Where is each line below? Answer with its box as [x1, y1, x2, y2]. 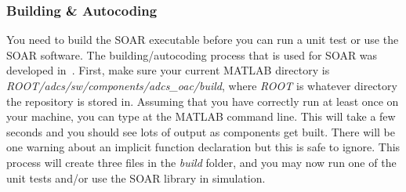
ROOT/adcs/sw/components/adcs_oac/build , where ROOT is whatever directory [6, 78, 397, 93]
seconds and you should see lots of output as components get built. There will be [6, 123, 396, 139]
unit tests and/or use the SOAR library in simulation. [6, 169, 266, 186]
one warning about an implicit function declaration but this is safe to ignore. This [6, 139, 401, 155]
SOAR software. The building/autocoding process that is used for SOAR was [6, 46, 378, 63]
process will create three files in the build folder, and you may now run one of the [6, 154, 397, 170]
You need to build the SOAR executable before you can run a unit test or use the [6, 31, 399, 48]
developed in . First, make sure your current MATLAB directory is [6, 62, 330, 78]
